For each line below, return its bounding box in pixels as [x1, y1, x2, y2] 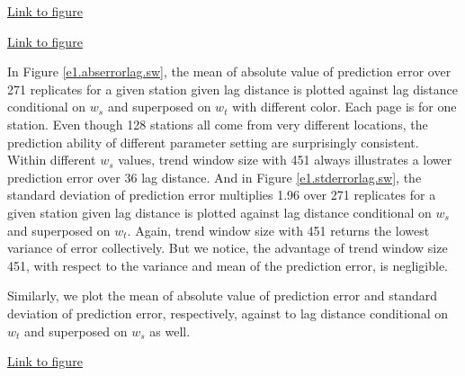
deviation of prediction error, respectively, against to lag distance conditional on [7, 303, 449, 322]
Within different [7, 150, 96, 169]
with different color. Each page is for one [232, 97, 457, 116]
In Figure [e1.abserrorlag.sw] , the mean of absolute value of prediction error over [7, 62, 452, 81]
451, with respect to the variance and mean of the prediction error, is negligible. [7, 255, 448, 274]
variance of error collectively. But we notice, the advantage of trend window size [7, 238, 448, 257]
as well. [149, 321, 191, 340]
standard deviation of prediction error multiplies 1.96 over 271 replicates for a [7, 185, 436, 204]
